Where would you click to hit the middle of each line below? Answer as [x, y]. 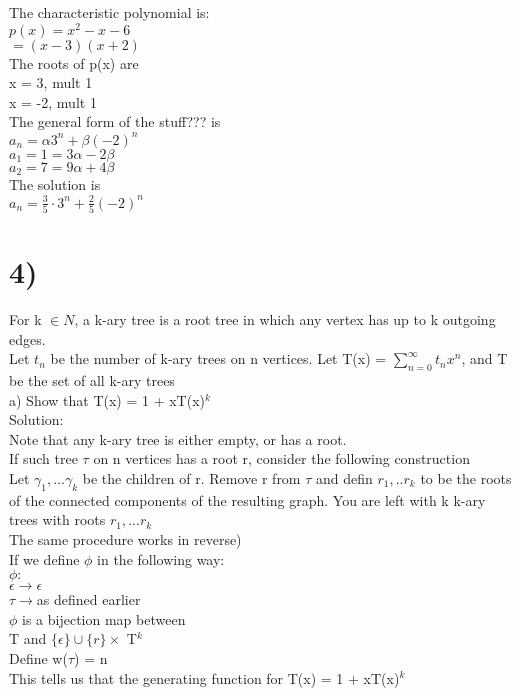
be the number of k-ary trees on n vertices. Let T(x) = [218, 358]
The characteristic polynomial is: [109, 12]
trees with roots [57, 519]
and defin [344, 477]
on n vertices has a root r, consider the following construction [281, 458]
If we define [44, 558]
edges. [27, 338]
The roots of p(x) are [74, 62]
